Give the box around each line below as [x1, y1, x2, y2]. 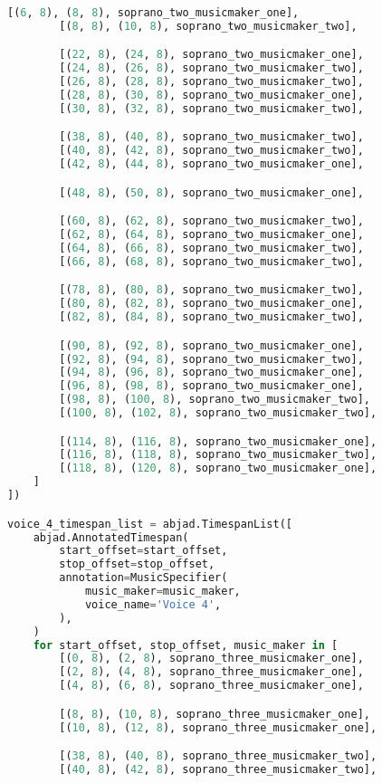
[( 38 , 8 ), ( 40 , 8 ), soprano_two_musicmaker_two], [59, 130, 364, 144]
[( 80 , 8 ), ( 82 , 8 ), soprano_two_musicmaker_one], [59, 297, 364, 310]
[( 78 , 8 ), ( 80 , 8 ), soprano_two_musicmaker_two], [59, 283, 364, 297]
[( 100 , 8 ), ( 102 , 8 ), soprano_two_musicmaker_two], [59, 406, 377, 420]
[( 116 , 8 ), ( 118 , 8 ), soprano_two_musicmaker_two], [59, 448, 377, 462]
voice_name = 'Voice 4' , [84, 597, 222, 611]
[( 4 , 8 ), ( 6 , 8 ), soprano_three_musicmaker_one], [59, 679, 364, 692]
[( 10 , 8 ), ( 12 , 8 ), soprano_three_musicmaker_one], [59, 721, 377, 734]
